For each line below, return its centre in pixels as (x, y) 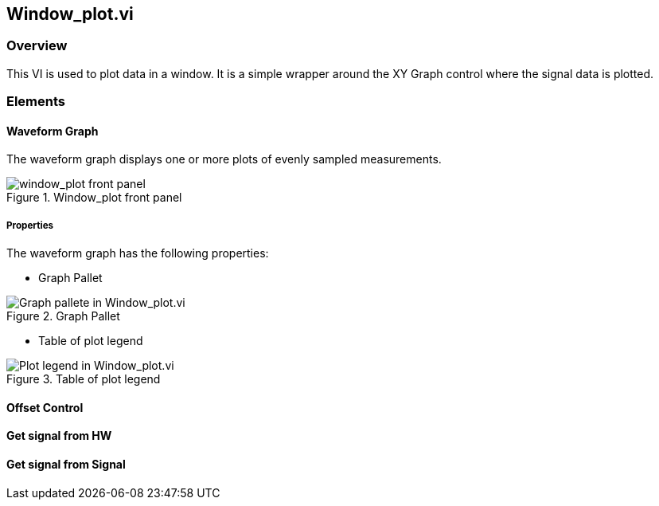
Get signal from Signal (66, 464)
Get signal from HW (59, 436)
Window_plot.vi (70, 14)
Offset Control (45, 407)
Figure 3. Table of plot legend (84, 379)
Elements (36, 102)
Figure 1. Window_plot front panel (94, 198)
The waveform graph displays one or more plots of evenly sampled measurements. (224, 159)
